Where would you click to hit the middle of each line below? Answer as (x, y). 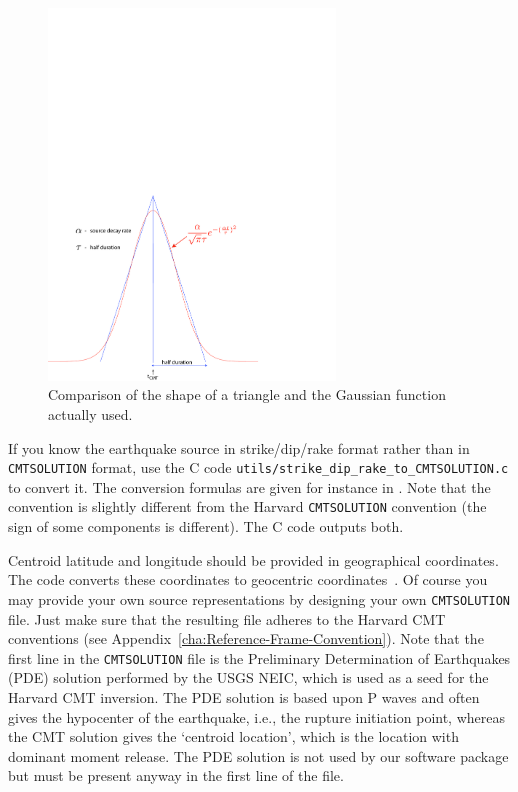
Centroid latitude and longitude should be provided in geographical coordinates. (253, 559)
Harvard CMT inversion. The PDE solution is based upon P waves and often (244, 696)
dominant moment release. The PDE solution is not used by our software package (258, 755)
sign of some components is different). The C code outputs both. (206, 526)
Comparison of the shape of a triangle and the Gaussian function (247, 394)
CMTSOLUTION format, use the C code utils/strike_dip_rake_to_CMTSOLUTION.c (258, 467)
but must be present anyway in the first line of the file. (176, 775)
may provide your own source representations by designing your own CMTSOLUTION (259, 598)
